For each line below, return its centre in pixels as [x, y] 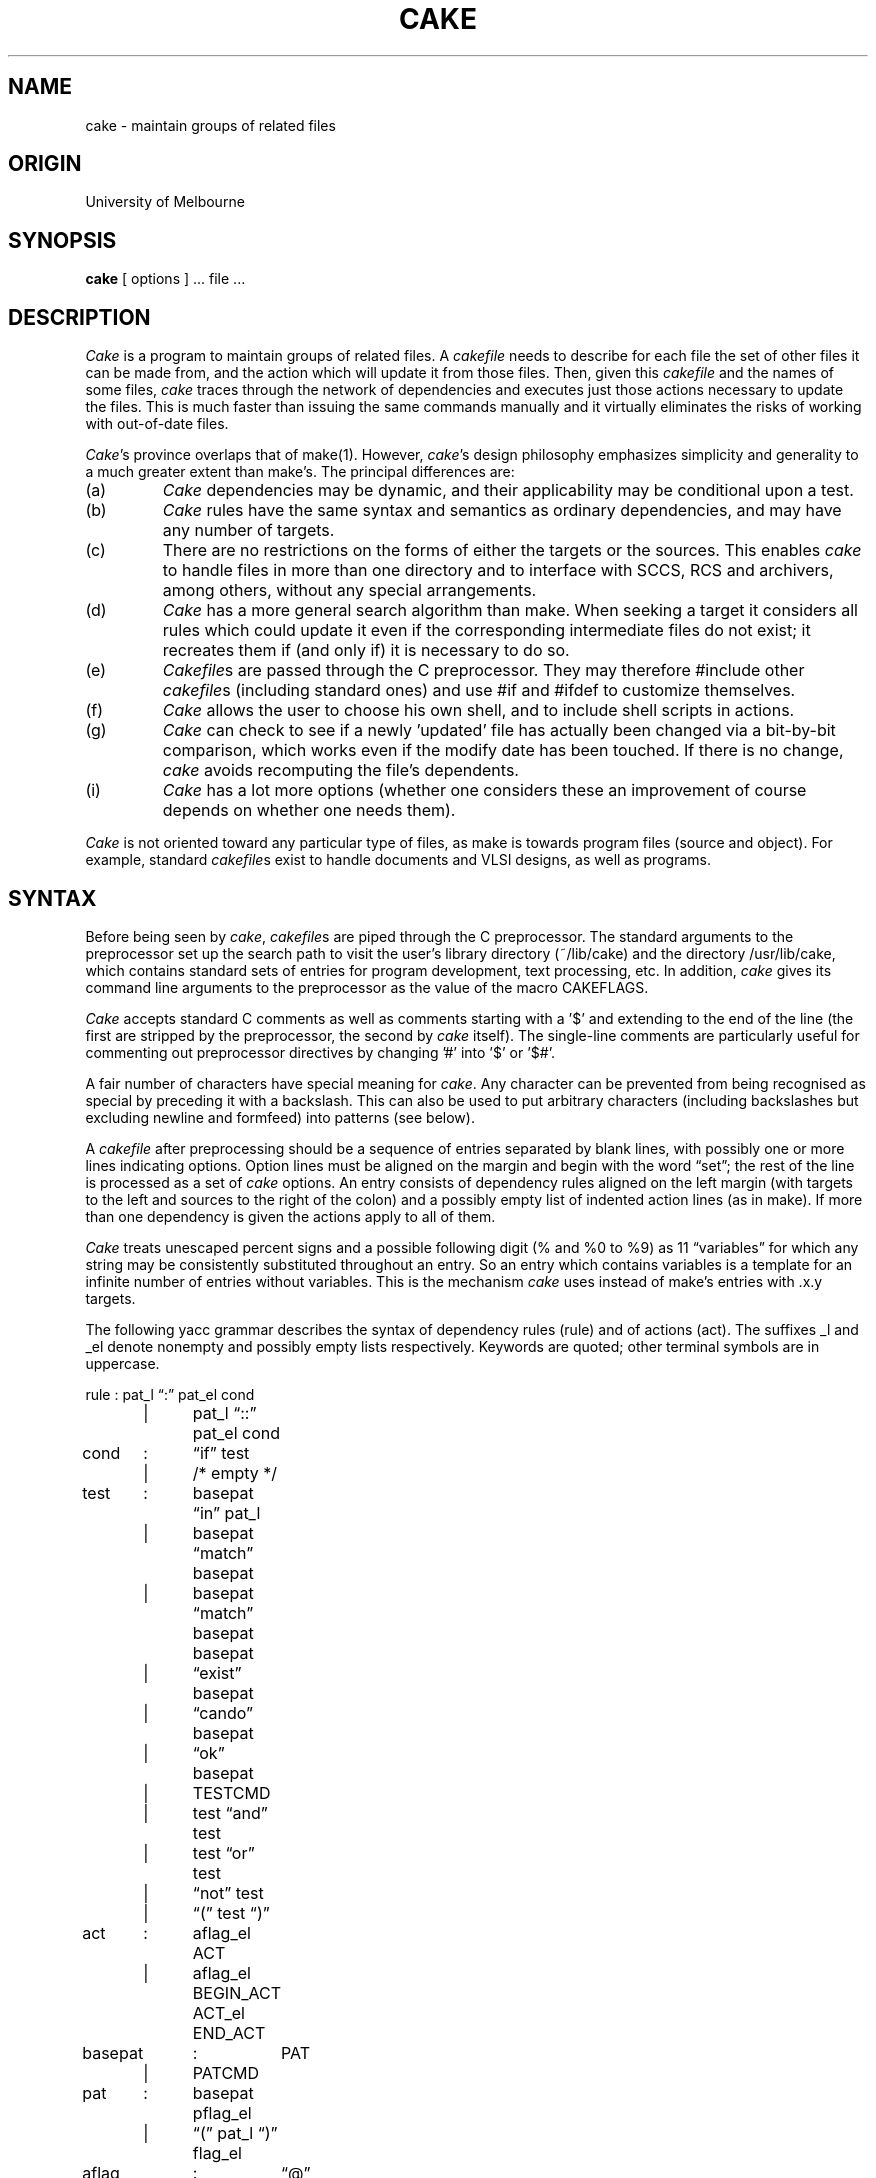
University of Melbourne [165, 202]
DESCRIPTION [79, 317]
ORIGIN [45, 164]
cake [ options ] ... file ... [165, 279]
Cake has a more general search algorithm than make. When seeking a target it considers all [510, 610]
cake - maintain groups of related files [210, 125]
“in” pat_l [226, 1512]
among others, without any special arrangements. [349, 590]
